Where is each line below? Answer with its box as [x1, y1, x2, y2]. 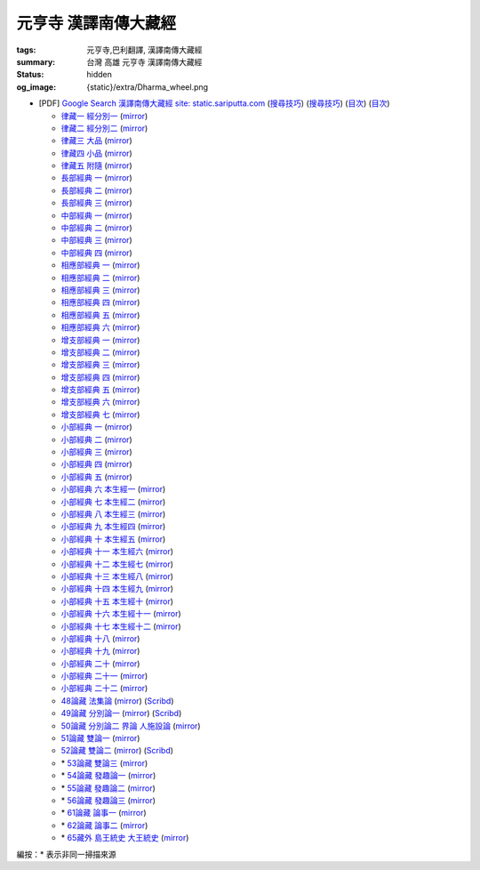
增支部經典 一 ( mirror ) [60, 334, 140, 345]
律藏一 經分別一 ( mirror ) [60, 110, 148, 121]
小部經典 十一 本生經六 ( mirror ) [60, 546, 173, 557]
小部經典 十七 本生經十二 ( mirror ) [60, 621, 181, 632]
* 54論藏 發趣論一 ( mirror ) [60, 770, 156, 781]
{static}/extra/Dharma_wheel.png [86, 81, 209, 93]
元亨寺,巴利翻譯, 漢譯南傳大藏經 [86, 44, 204, 55]
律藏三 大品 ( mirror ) [60, 135, 132, 146]
